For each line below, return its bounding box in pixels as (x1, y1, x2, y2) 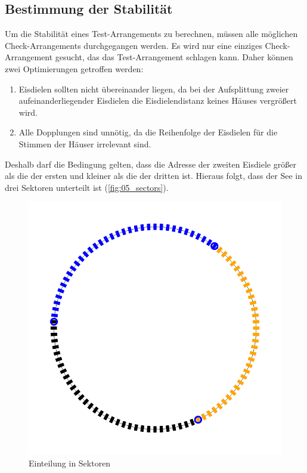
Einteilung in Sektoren (29, 456, 111, 469)
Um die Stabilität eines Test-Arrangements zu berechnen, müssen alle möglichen (5, 27, 298, 40)
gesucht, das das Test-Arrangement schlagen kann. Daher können (55, 51, 293, 63)
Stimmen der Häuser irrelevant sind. (18, 137, 151, 150)
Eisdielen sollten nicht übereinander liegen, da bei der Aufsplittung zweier (18, 82, 289, 95)
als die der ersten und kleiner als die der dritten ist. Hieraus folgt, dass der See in (5, 169, 302, 182)
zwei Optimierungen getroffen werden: (5, 62, 144, 75)
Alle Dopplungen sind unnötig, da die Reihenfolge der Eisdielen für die (18, 126, 278, 138)
